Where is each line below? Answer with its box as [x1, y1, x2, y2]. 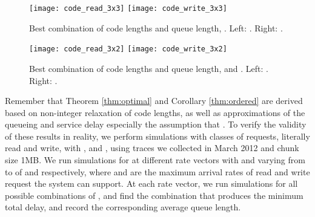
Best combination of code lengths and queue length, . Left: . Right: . [29, 21, 283, 34]
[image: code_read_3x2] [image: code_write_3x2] [29, 45, 227, 54]
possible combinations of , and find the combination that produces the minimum [5, 189, 303, 201]
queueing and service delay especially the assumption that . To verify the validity [5, 118, 307, 131]
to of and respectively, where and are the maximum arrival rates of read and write [5, 165, 310, 178]
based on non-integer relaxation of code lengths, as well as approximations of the [5, 106, 305, 118]
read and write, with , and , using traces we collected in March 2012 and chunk [5, 141, 299, 154]
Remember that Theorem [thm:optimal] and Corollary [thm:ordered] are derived [5, 94, 303, 107]
